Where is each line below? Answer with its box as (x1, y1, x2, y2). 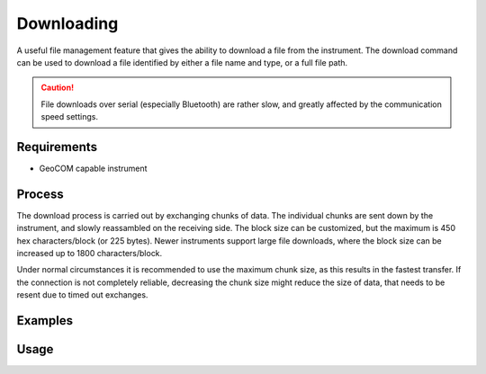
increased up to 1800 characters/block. (16, 248, 163, 259)
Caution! (40, 82, 75, 93)
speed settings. (40, 111, 99, 122)
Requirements (16, 139, 98, 155)
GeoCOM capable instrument (39, 163, 148, 174)
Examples (16, 313, 74, 328)
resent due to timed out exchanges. (16, 289, 148, 300)
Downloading (16, 13, 119, 33)
